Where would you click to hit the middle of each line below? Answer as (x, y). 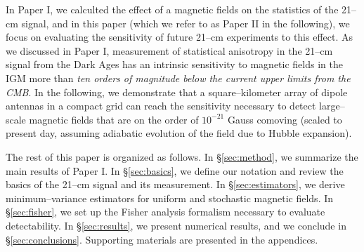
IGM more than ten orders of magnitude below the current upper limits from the (178, 78)
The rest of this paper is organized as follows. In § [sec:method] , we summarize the (182, 156)
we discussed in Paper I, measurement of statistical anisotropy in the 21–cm (169, 50)
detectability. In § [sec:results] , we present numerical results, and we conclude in (176, 225)
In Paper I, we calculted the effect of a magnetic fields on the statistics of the (172, 9)
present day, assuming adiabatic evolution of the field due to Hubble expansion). (179, 133)
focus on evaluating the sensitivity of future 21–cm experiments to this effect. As (180, 37)
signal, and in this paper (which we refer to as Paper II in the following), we (186, 23)
